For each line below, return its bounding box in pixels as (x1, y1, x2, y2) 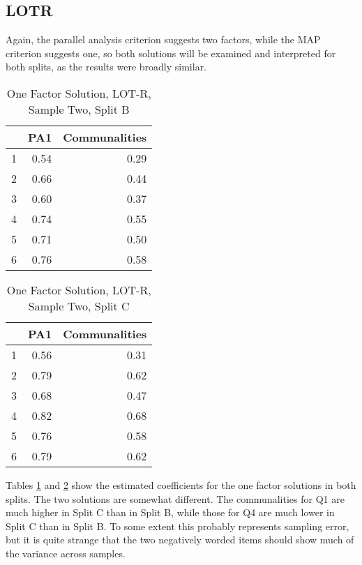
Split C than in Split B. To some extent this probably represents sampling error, (6, 518, 349, 533)
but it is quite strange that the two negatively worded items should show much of (6, 532, 354, 547)
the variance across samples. (6, 545, 126, 560)
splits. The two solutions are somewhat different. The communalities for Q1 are (6, 491, 345, 506)
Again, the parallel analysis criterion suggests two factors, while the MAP (6, 32, 321, 47)
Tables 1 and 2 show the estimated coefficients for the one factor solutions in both (6, 477, 356, 492)
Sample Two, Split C (28, 297, 130, 314)
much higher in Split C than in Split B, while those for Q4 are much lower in (6, 505, 335, 520)
